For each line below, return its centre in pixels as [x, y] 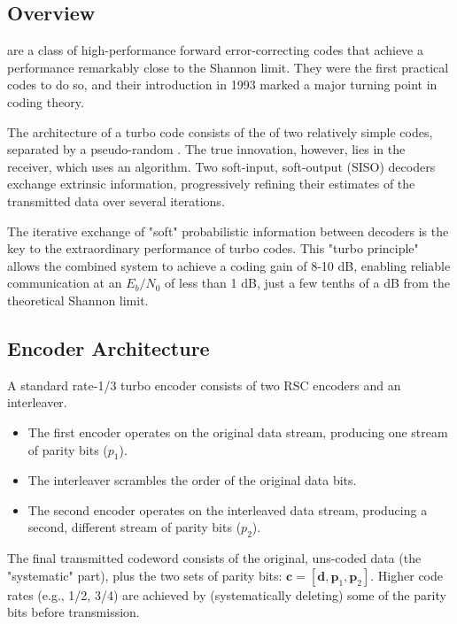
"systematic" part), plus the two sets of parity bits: [145, 575]
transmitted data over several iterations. [116, 200]
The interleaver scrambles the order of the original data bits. [192, 480]
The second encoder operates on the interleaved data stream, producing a [228, 509]
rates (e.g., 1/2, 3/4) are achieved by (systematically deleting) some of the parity [227, 594]
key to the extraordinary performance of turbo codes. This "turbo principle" [213, 248]
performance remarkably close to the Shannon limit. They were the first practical [228, 67]
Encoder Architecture [108, 347]
